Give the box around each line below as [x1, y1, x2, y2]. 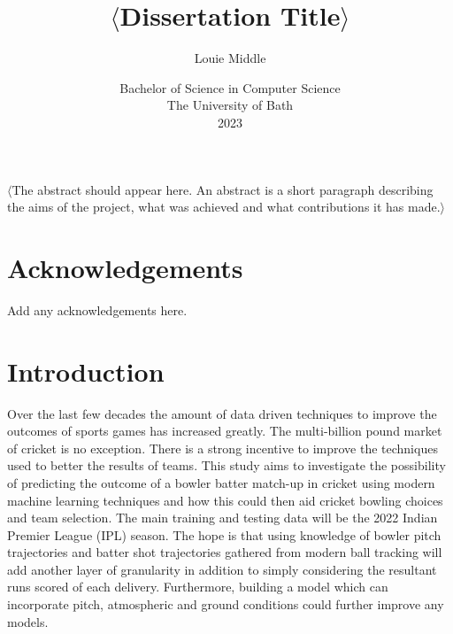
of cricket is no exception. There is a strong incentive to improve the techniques [7, 438, 438, 457]
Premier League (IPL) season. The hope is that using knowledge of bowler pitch [7, 525, 441, 544]
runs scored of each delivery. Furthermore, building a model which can [7, 577, 388, 596]
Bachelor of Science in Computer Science [119, 78, 341, 97]
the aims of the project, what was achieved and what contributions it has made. [7, 197, 441, 216]
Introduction [7, 352, 165, 389]
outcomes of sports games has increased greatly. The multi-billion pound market [7, 421, 442, 440]
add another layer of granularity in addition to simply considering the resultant [7, 560, 437, 578]
